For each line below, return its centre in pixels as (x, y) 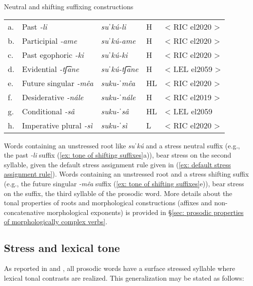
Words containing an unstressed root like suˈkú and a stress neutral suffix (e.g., (122, 145)
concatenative (24, 212)
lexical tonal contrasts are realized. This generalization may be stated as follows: (124, 277)
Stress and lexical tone (62, 248)
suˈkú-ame (118, 40)
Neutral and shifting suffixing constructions (69, 6)
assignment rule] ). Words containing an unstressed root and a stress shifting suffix (126, 174)
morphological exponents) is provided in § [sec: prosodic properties (145, 212)
